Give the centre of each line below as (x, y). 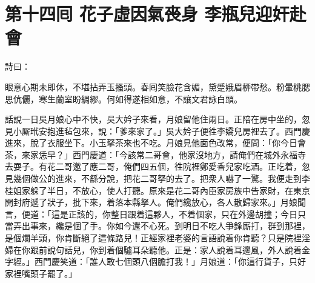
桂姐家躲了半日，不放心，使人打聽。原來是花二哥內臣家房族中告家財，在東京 (157, 190)
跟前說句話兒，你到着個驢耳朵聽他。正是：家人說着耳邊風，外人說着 (166, 249)
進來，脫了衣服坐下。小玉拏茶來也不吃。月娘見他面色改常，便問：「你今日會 (155, 143)
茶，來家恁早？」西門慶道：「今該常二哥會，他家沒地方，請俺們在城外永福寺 (155, 154)
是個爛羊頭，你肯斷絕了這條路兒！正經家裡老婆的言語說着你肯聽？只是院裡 (153, 238)
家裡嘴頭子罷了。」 (41, 273)
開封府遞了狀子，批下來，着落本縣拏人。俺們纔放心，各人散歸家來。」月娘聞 (155, 202)
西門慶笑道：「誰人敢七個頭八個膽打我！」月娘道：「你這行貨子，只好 (170, 261)
